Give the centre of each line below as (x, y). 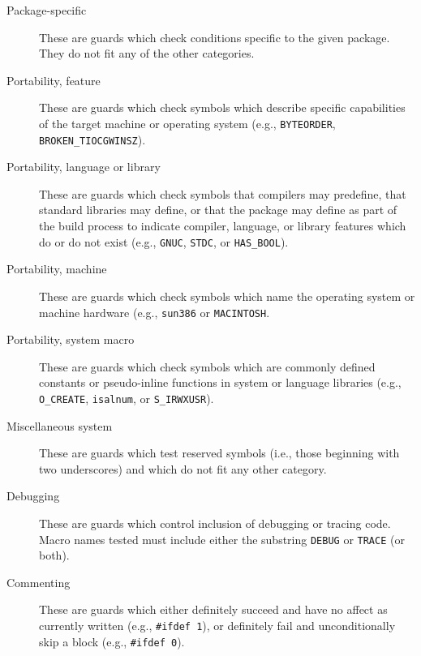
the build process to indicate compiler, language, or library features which (223, 226)
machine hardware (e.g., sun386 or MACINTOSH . (155, 312)
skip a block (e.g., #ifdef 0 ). (112, 641)
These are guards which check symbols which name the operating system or (227, 296)
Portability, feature (54, 80)
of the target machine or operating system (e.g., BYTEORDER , (187, 123)
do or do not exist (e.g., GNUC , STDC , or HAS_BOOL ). (164, 241)
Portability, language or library (84, 167)
